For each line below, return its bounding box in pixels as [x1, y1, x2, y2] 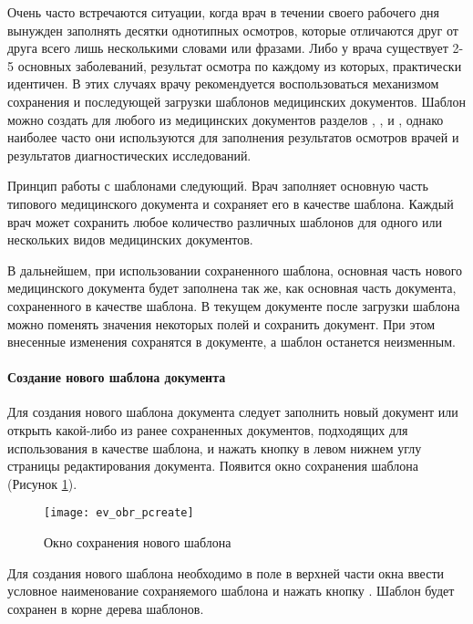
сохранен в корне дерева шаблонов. [7, 598, 204, 618]
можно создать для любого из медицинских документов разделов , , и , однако [7, 109, 444, 129]
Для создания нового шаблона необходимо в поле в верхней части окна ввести [7, 563, 444, 582]
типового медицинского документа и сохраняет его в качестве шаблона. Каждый [7, 193, 454, 213]
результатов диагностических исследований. [7, 145, 252, 164]
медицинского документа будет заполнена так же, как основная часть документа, [7, 278, 457, 297]
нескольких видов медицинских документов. [7, 230, 253, 249]
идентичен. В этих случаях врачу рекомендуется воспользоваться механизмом [7, 74, 439, 93]
